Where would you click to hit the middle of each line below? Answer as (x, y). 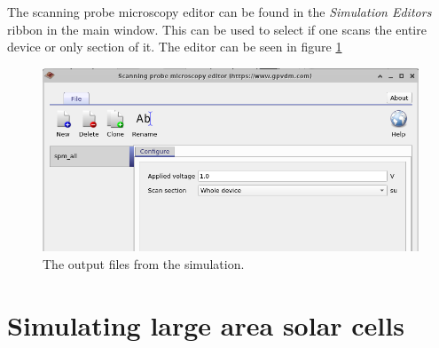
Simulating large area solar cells (206, 324)
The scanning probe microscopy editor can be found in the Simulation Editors (219, 12)
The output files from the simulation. (144, 263)
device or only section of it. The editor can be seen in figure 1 (175, 47)
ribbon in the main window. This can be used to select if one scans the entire (217, 29)
